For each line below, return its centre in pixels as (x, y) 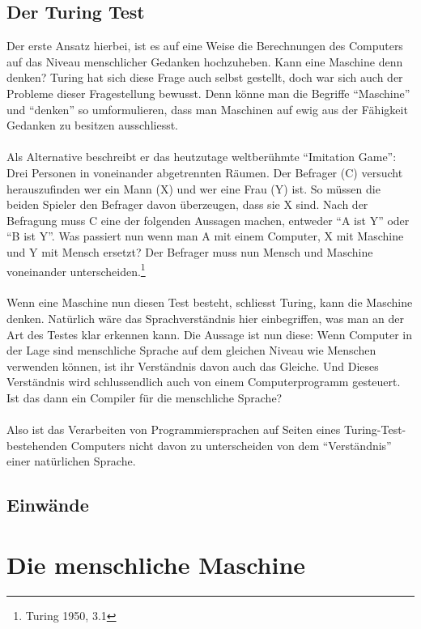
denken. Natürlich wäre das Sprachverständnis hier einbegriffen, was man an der (205, 318)
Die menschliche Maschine (156, 564)
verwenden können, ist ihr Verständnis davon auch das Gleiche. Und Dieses (193, 365)
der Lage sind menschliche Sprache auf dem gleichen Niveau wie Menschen (191, 350)
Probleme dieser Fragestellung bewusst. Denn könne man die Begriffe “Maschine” (208, 93)
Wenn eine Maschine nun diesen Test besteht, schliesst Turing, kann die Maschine (210, 302)
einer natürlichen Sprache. (71, 461)
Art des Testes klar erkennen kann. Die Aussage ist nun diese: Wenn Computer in (209, 334)
